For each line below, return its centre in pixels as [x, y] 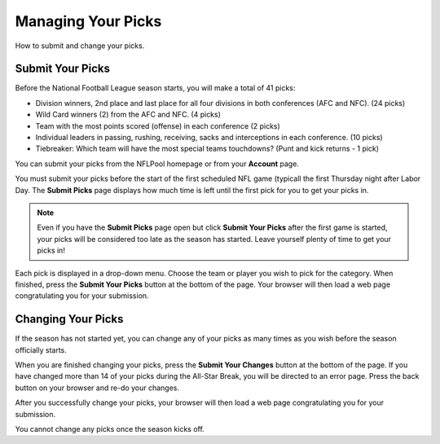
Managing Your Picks [88, 21]
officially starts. [41, 349]
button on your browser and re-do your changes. [97, 388]
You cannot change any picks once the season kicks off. [110, 429]
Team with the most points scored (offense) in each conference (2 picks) [158, 125]
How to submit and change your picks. [80, 46]
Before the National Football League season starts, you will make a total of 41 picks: [155, 88]
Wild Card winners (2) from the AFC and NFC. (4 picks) [128, 115]
